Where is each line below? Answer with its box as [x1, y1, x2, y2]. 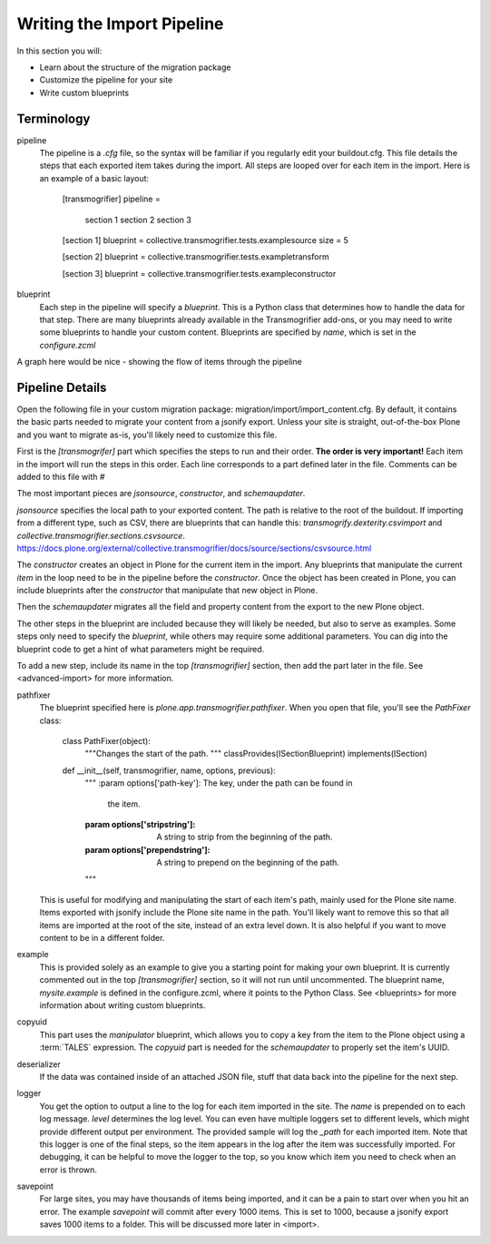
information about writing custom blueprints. [39, 1000, 206, 1011]
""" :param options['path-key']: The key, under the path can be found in [84, 778, 353, 789]
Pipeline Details [16, 379, 107, 395]
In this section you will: [16, 45, 103, 56]
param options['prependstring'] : [84, 844, 211, 855]
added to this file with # [16, 471, 105, 482]
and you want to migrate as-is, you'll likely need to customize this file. [16, 429, 278, 440]
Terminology [16, 111, 91, 126]
